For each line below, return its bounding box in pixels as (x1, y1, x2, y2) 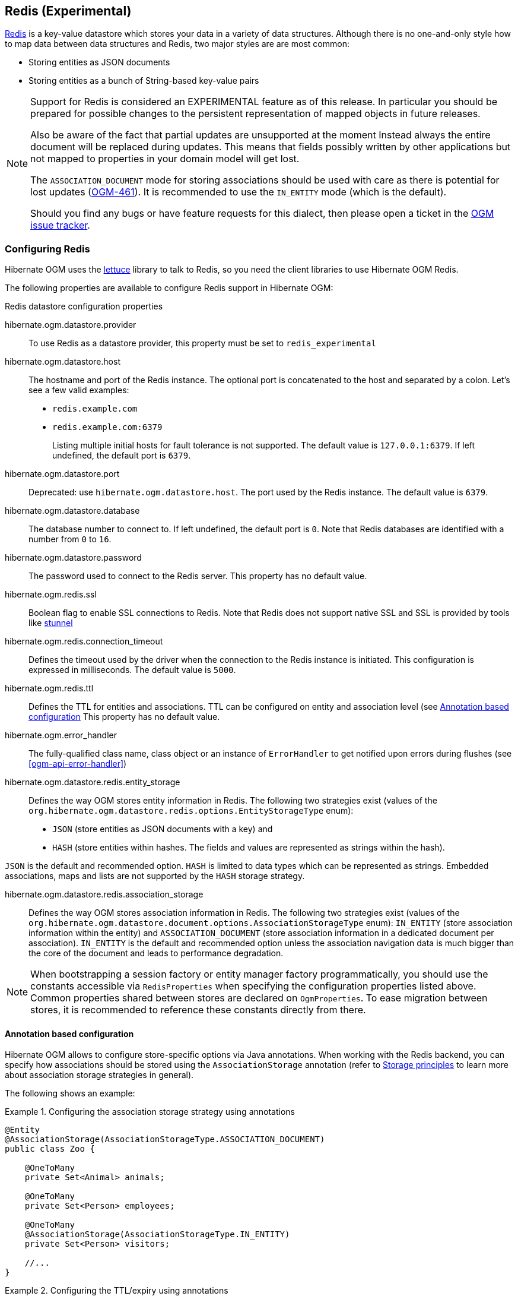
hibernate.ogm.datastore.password (5, 552, 142, 563)
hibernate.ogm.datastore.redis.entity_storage (5, 777, 180, 788)
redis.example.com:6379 (52, 422, 163, 432)
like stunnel (28, 618, 73, 628)
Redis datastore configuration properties (5, 301, 163, 312)
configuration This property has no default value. (28, 712, 220, 722)
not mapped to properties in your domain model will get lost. (30, 153, 300, 165)
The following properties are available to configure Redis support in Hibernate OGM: (5, 283, 333, 293)
